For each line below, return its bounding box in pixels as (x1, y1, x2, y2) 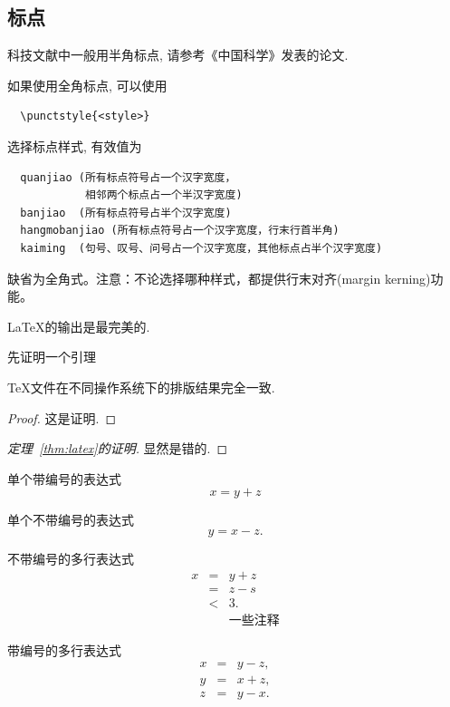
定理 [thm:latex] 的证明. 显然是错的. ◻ (7, 439, 228, 458)
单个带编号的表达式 (7, 469, 121, 488)
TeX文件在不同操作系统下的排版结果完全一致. (7, 377, 275, 396)
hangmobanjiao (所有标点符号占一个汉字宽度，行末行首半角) (20, 224, 340, 237)
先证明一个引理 (7, 347, 96, 366)
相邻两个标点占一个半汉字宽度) (84, 189, 243, 202)
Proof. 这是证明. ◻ (7, 408, 117, 427)
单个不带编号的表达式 (7, 510, 134, 529)
